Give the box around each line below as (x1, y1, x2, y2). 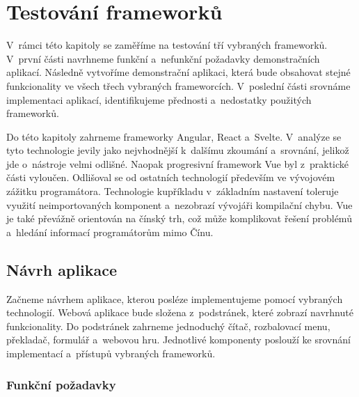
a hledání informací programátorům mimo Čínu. (6, 224, 214, 239)
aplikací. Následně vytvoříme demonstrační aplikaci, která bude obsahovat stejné (6, 65, 351, 79)
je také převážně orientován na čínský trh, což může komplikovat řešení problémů (6, 211, 352, 226)
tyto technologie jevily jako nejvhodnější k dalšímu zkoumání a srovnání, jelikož (6, 143, 349, 157)
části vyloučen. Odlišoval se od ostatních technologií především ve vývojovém (6, 170, 335, 185)
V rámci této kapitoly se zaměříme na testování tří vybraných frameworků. (6, 38, 328, 52)
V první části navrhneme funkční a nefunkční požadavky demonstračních (6, 51, 320, 65)
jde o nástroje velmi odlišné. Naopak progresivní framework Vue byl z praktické (6, 156, 349, 171)
